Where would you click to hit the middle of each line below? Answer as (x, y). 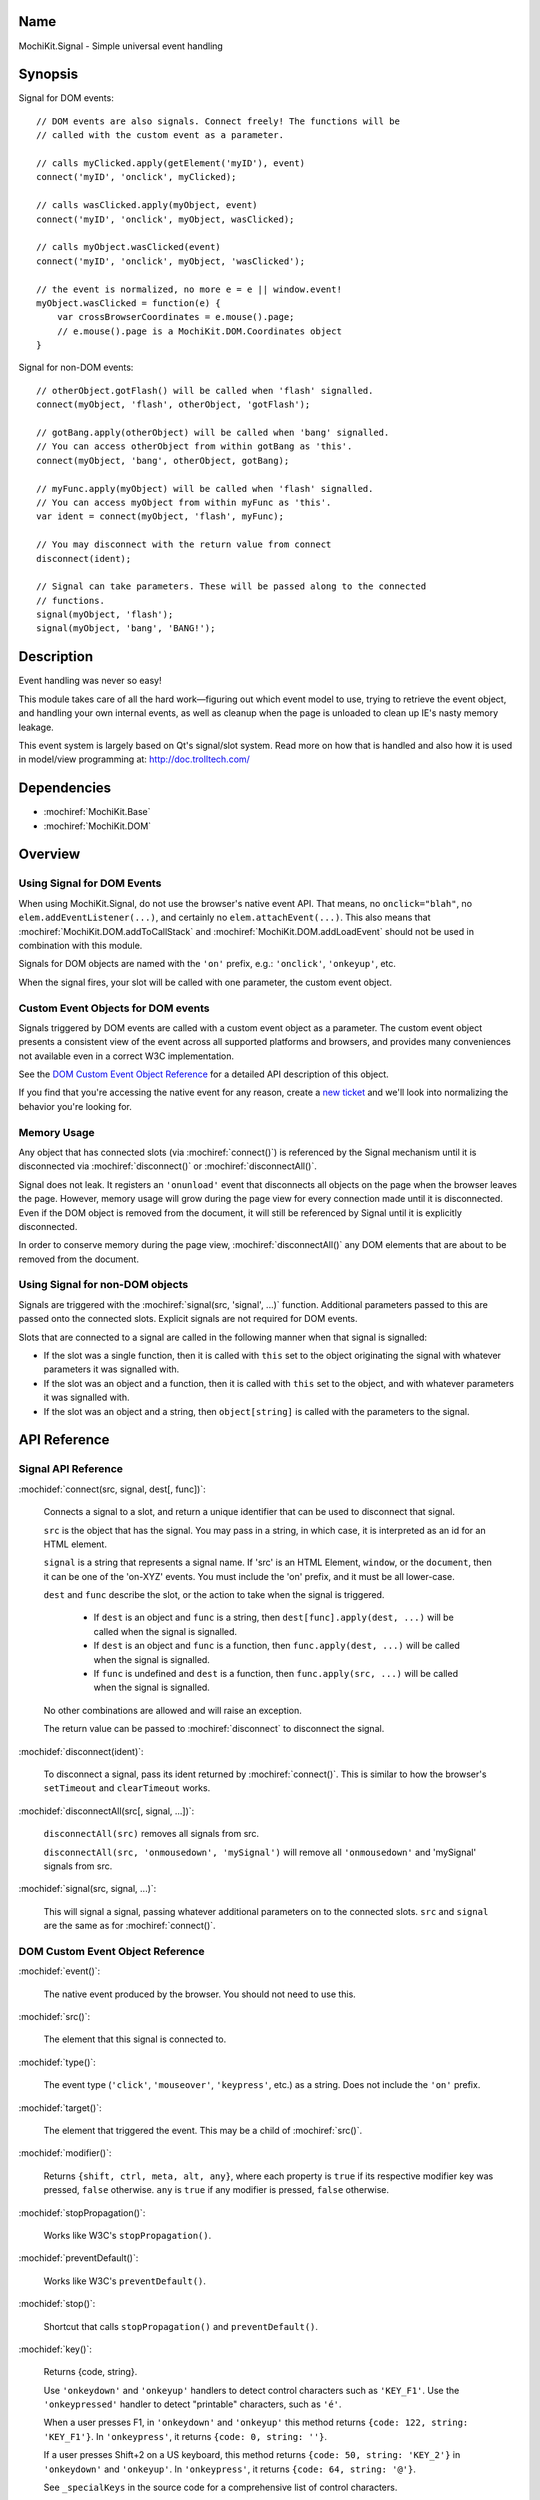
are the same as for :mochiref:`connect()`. (129, 1926)
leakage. (36, 727)
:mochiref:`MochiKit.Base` (97, 812)
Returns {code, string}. (90, 2372)
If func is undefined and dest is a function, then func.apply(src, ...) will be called (276, 1674)
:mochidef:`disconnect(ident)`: (81, 1751)
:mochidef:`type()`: (57, 2062)
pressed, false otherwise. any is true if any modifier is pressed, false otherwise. (216, 2190)
